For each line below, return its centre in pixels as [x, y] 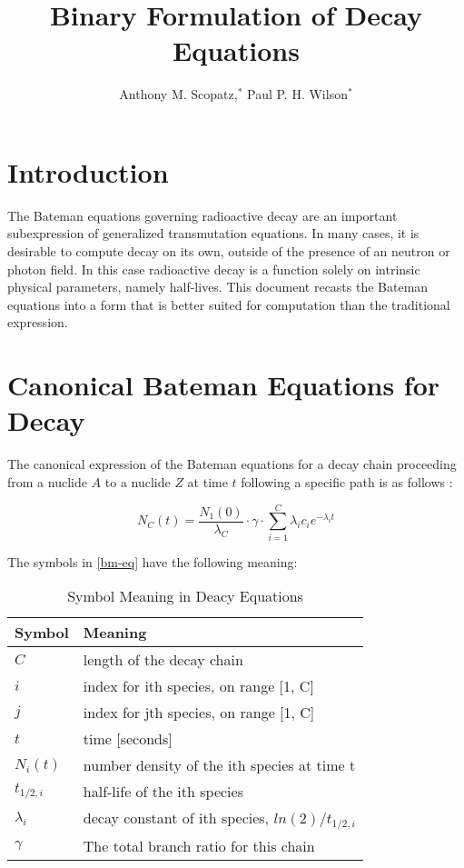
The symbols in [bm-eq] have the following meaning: [153, 561]
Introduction [88, 171]
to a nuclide [138, 481]
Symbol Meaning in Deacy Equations [185, 596]
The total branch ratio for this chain [199, 846]
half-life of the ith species [163, 792]
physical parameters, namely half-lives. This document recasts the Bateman [218, 287]
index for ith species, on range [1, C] [198, 686]
